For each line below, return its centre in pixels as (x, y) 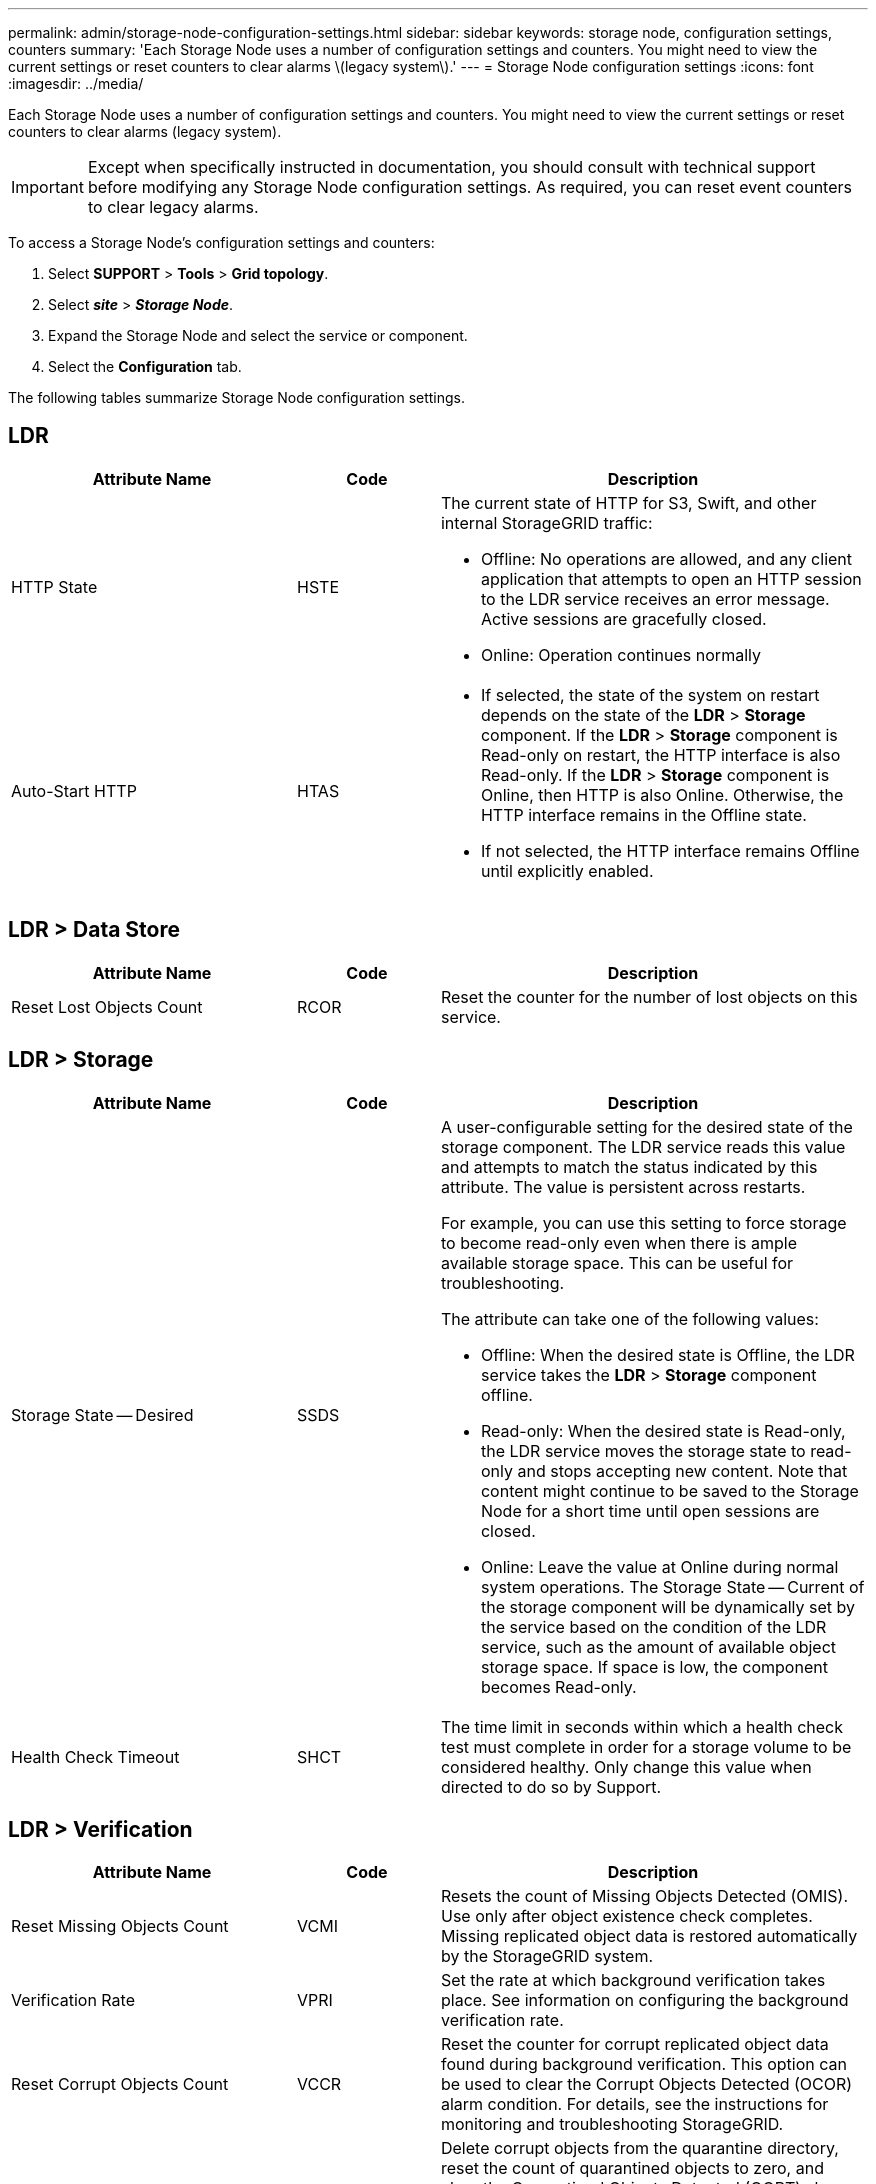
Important (47, 187)
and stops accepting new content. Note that (682, 1470)
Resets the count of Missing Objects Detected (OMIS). (644, 1896)
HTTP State (54, 586)
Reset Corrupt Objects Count (120, 2084)
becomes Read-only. (558, 1686)
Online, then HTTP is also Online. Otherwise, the (662, 794)
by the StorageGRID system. (547, 1956)
